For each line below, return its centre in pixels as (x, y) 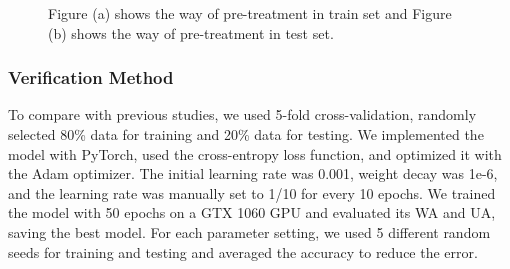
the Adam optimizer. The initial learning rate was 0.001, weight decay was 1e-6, (253, 173)
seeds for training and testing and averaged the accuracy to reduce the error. (243, 251)
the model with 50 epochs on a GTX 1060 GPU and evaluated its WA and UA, (252, 212)
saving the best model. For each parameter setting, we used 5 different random (249, 231)
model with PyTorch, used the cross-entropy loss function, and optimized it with (255, 153)
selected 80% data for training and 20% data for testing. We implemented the (246, 134)
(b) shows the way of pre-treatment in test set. (191, 32)
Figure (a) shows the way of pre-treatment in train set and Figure (250, 13)
